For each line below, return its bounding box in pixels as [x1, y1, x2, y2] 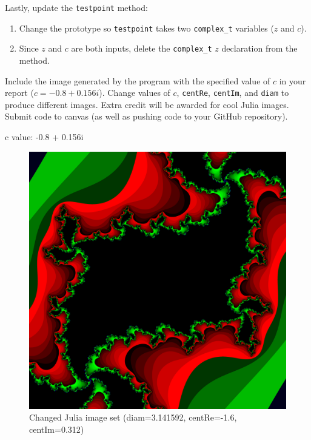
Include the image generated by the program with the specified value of [5, 74, 270, 87]
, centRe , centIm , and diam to [176, 86, 289, 99]
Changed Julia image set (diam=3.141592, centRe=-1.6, [29, 411, 237, 424]
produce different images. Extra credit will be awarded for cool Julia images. [5, 98, 289, 110]
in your [279, 74, 306, 87]
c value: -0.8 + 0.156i [5, 130, 84, 143]
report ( [5, 86, 34, 99]
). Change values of [99, 86, 170, 99]
